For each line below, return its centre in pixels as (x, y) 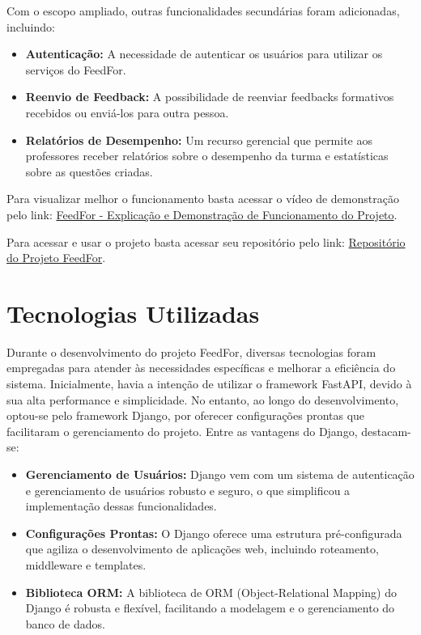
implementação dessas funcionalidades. (121, 506)
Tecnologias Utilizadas (133, 313)
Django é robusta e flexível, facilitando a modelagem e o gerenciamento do (210, 608)
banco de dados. (65, 623)
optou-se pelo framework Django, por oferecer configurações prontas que (186, 415)
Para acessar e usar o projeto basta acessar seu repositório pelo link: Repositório (206, 241)
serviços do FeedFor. (76, 69)
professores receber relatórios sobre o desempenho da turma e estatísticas (207, 156)
